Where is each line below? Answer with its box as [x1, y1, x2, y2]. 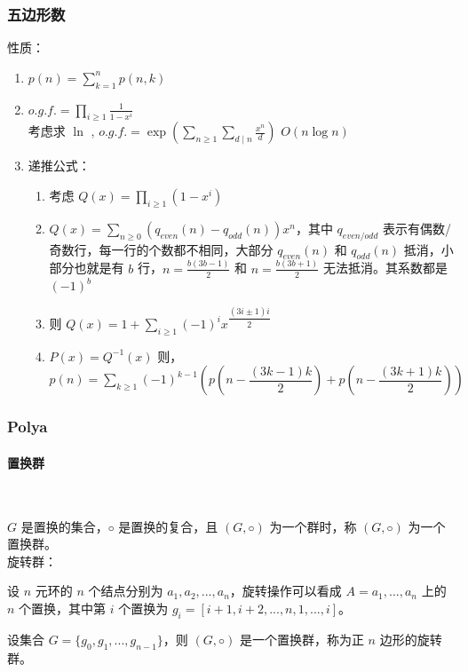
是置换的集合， [20, 517, 108, 535]
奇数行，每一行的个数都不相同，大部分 [49, 240, 274, 258]
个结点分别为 [88, 581, 163, 600]
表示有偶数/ [382, 218, 451, 237]
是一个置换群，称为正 [239, 629, 364, 648]
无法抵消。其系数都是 [322, 258, 448, 277]
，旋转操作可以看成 [229, 581, 342, 600]
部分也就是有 [49, 258, 124, 277]
